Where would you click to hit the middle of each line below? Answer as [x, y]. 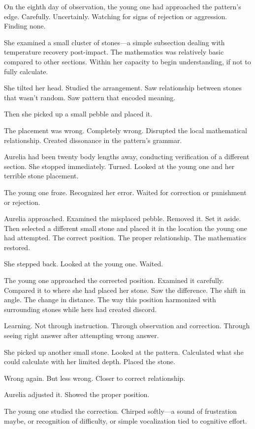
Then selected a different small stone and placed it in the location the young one [126, 228]
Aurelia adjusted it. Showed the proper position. [77, 394]
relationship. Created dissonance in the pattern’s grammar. [93, 140]
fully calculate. [26, 71]
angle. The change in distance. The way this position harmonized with [110, 300]
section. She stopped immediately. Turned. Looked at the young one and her [119, 166]
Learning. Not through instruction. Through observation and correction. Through [127, 326]
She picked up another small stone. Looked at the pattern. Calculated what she [124, 352]
